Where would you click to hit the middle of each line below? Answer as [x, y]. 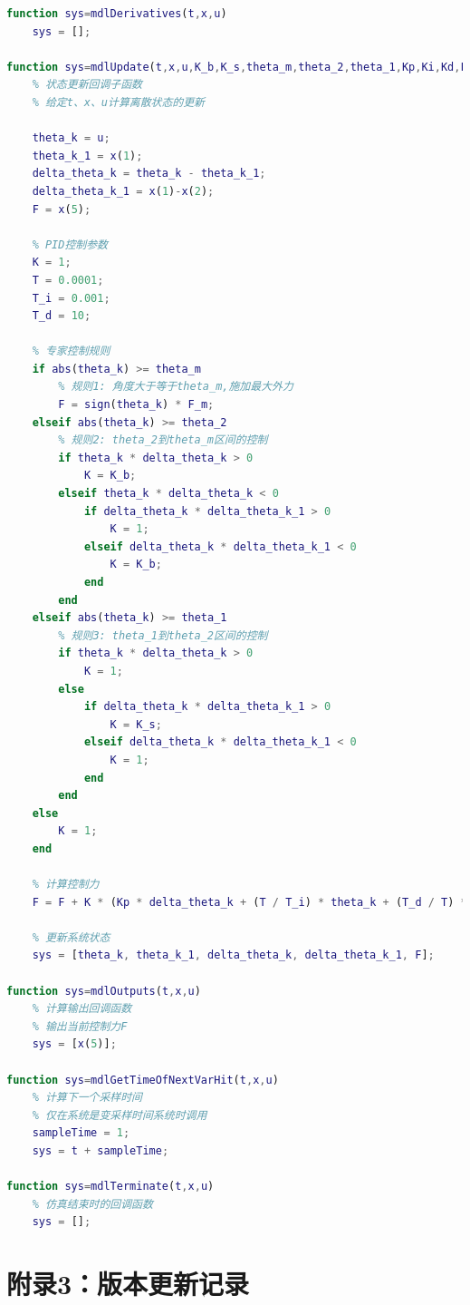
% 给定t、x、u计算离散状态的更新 [119, 102]
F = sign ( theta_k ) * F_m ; [136, 405]
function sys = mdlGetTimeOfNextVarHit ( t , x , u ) [143, 1080]
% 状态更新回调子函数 [87, 85]
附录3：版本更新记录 [128, 1284]
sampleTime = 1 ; [81, 1133]
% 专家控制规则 [71, 351]
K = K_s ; [136, 724]
